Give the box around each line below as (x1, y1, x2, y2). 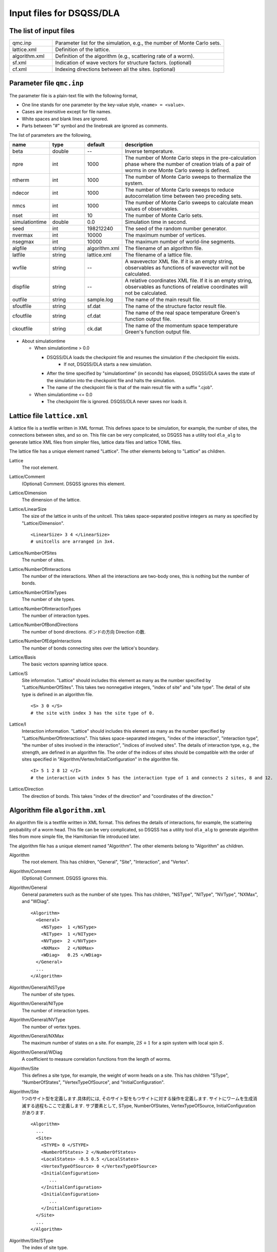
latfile (12, 251, 25, 258)
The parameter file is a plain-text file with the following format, (9, 93, 138, 99)
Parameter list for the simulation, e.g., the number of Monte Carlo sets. (55, 40, 221, 47)
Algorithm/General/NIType (9, 1001, 63, 1007)
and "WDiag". (21, 898, 50, 904)
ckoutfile (12, 325, 33, 332)
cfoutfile (12, 312, 32, 319)
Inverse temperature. (125, 148, 174, 155)
